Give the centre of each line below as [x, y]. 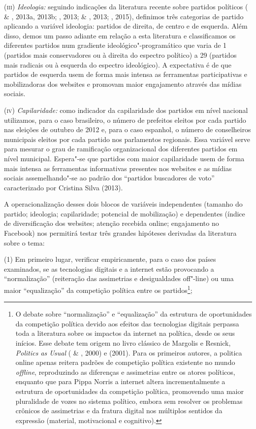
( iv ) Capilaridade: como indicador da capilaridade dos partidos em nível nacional [126, 110]
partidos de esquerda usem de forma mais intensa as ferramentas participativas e [126, 74]
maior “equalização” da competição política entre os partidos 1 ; [98, 289]
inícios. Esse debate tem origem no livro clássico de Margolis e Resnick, [123, 343]
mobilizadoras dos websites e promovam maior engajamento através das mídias [123, 84]
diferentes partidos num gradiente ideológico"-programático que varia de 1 [115, 45]
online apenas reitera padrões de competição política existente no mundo [125, 362]
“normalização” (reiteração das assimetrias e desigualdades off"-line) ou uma [119, 278]
